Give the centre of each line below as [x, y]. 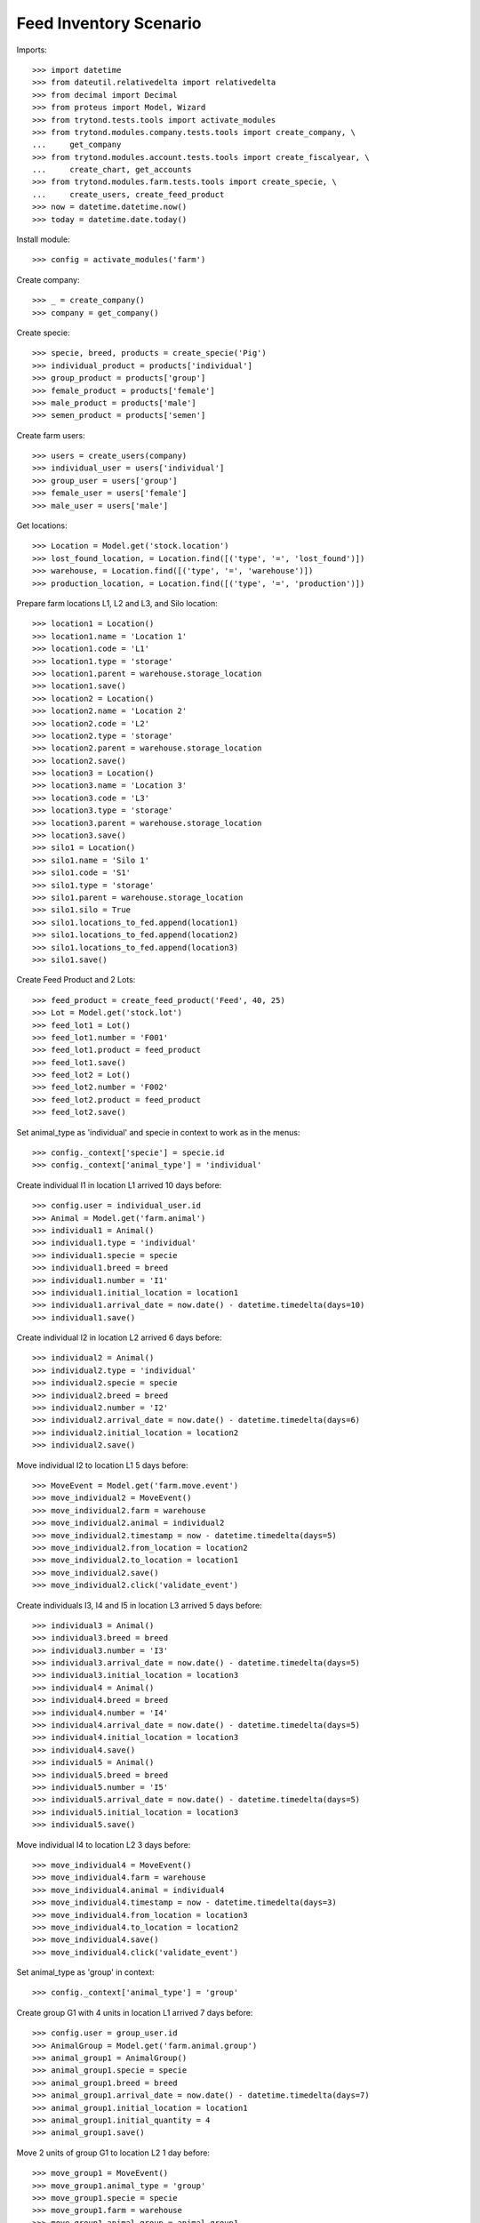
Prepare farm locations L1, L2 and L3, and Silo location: [117, 603]
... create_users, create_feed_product [128, 194]
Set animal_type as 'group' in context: [85, 1972]
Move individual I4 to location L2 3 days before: [104, 1844]
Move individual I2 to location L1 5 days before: [102, 1465]
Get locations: [42, 526]
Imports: [32, 50]
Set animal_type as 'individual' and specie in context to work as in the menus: [158, 1132]
